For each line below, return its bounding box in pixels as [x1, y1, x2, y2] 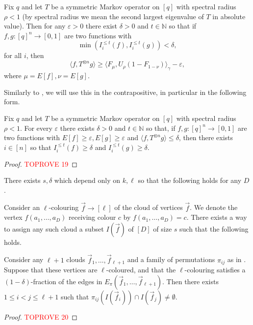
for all [4, 50, 22, 60]
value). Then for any [4, 21, 66, 31]
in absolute [212, 11, 246, 21]
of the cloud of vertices [114, 202, 183, 212]
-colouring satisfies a [184, 265, 246, 275]
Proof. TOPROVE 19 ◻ [4, 158, 77, 169]
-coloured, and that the [106, 265, 176, 275]
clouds [66, 254, 85, 265]
